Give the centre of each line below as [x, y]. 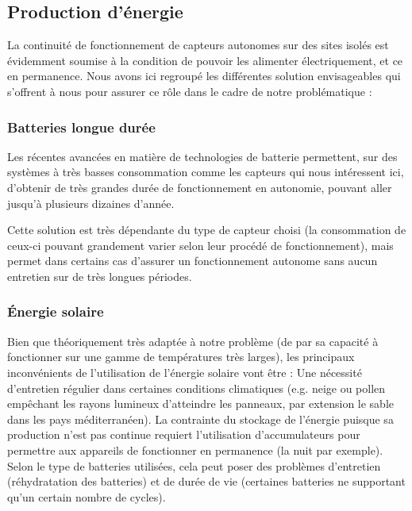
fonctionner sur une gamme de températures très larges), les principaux [181, 357]
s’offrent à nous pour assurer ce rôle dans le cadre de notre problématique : [190, 91]
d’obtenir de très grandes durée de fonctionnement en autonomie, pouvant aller [200, 187]
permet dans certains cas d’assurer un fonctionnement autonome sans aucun [193, 261]
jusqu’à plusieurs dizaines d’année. [91, 203]
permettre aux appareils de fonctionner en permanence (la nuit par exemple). [195, 450]
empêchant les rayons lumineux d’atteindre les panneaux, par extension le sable [201, 403]
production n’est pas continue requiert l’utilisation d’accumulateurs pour [184, 434]
